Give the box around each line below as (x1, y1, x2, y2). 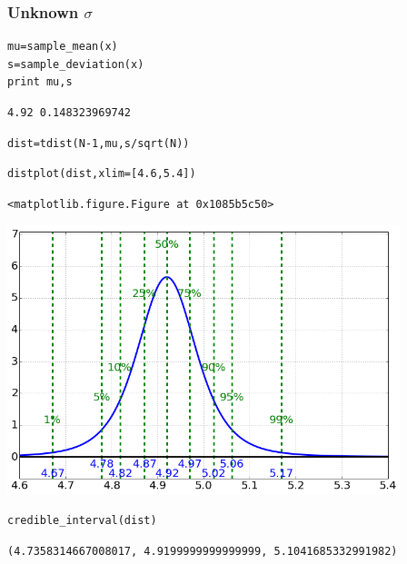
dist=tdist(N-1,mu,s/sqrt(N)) (7, 136, 190, 150)
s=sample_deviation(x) (7, 57, 144, 71)
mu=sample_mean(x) (7, 40, 118, 54)
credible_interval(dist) (7, 514, 157, 528)
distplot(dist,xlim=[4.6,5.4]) (7, 167, 196, 181)
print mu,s (7, 75, 73, 89)
